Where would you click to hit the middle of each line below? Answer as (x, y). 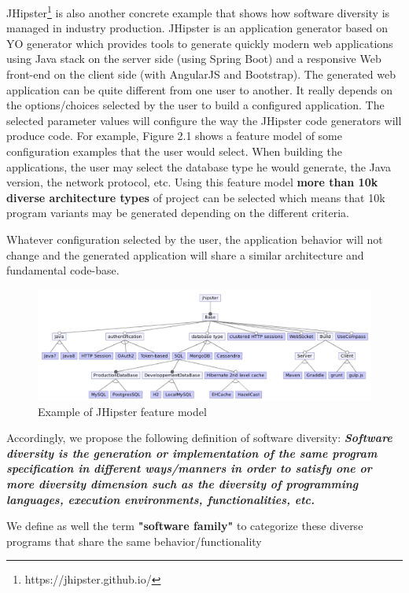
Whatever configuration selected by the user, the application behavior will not (195, 239)
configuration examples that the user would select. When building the (174, 151)
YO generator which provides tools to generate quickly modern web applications (200, 43)
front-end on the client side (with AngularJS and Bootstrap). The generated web (201, 74)
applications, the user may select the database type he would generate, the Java (199, 166)
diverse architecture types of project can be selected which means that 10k (196, 197)
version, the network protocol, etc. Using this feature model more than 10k (192, 182)
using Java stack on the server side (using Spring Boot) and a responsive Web (194, 59)
